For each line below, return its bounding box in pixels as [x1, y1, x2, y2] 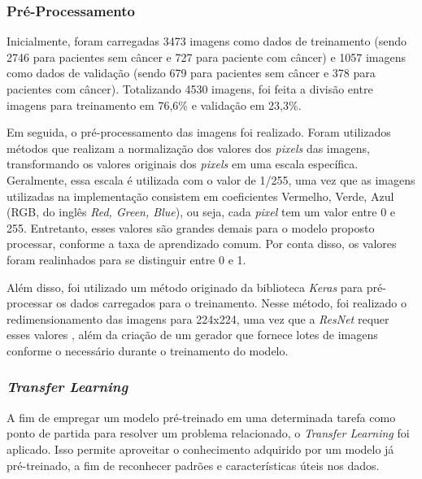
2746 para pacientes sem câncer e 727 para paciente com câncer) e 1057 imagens [7, 48, 407, 65]
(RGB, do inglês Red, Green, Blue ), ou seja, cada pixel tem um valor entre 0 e [7, 203, 396, 220]
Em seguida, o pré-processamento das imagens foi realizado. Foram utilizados [7, 124, 391, 141]
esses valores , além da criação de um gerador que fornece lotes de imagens [7, 326, 378, 343]
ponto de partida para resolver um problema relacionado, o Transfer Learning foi [7, 425, 410, 442]
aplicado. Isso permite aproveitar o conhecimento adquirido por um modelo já [7, 440, 394, 457]
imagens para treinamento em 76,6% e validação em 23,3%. [7, 96, 302, 113]
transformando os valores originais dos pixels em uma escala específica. [7, 155, 359, 172]
